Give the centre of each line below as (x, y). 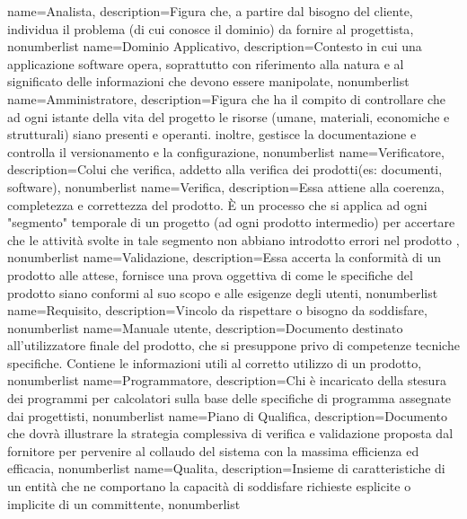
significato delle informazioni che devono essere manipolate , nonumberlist (208, 81)
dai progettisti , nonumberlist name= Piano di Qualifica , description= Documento (228, 415)
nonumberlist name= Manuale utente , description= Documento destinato (205, 327)
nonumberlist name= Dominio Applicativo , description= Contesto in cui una (215, 46)
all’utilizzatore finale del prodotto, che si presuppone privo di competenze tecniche (233, 345)
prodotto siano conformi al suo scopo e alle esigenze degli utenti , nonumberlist (223, 292)
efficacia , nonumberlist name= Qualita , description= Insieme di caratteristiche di (226, 468)
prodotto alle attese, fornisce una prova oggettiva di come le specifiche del (210, 274)
